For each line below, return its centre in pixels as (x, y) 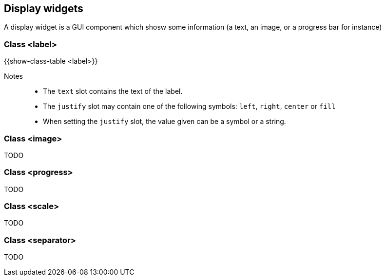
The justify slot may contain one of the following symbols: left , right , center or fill (189, 106)
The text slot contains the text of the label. (113, 91)
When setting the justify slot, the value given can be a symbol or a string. (164, 122)
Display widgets (44, 9)
